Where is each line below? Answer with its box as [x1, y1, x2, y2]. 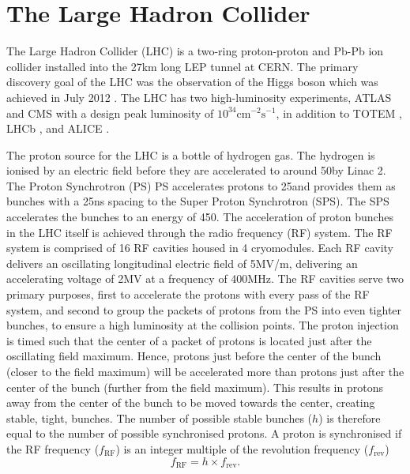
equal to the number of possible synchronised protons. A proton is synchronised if [6, 425, 402, 442]
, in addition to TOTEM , [276, 104, 402, 121]
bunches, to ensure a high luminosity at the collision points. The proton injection [6, 317, 399, 333]
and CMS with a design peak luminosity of [6, 104, 214, 121]
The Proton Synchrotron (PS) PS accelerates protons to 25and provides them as [6, 177, 396, 194]
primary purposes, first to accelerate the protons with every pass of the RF [6, 286, 370, 303]
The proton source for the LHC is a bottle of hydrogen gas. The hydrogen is [6, 146, 375, 163]
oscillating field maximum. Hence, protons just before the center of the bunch [6, 348, 382, 364]
